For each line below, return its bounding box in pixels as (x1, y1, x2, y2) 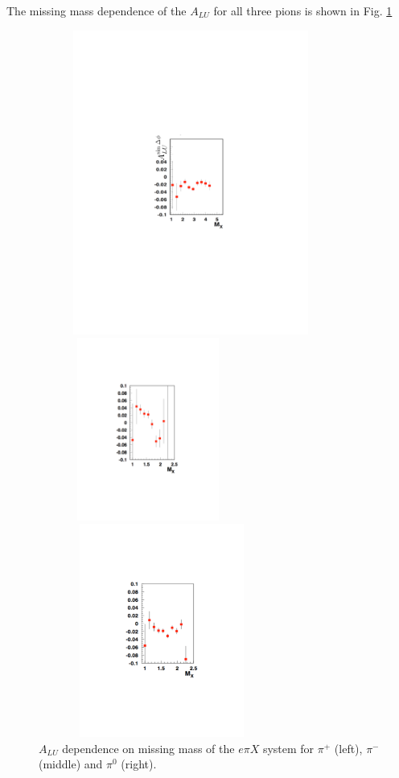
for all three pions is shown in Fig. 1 (213, 2, 393, 19)
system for (262, 739, 315, 756)
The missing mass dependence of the (6, 2, 187, 19)
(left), (334, 739, 363, 756)
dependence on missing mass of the (62, 739, 235, 756)
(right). (121, 755, 157, 772)
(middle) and (39, 755, 103, 772)
